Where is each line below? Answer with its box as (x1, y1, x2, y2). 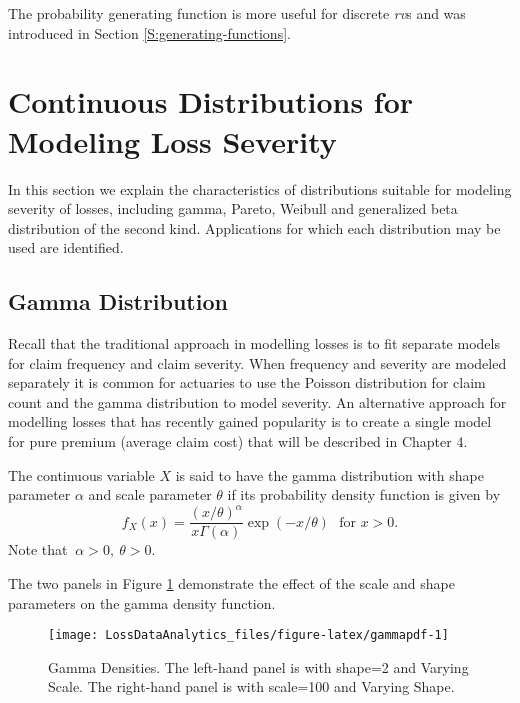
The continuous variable (8, 464, 155, 485)
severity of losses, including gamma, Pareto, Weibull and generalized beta (8, 198, 458, 219)
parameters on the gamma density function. (8, 592, 276, 613)
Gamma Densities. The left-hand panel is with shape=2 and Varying (48, 656, 469, 677)
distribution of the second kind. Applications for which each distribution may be (8, 217, 501, 238)
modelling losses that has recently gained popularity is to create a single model (8, 411, 492, 432)
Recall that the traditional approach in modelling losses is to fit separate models (8, 333, 500, 354)
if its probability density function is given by (227, 484, 501, 505)
